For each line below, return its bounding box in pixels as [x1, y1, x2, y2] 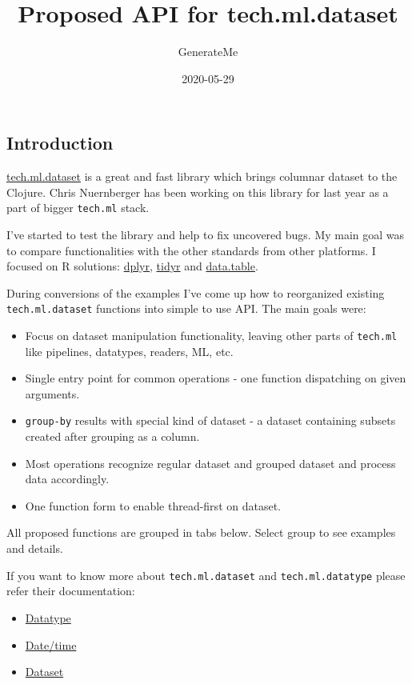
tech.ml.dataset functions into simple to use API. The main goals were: [6, 300, 366, 317]
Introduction [6, 130, 114, 155]
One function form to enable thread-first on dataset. [25, 497, 281, 514]
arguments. [25, 385, 80, 402]
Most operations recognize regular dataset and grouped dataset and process [25, 454, 396, 471]
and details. [6, 540, 63, 557]
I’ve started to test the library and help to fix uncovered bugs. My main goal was [6, 226, 405, 242]
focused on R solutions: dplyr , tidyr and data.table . [6, 258, 258, 274]
